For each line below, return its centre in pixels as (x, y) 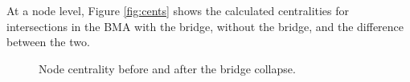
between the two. (48, 42)
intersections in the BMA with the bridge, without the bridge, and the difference (205, 26)
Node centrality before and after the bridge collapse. (167, 68)
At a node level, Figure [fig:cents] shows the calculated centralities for (178, 10)
